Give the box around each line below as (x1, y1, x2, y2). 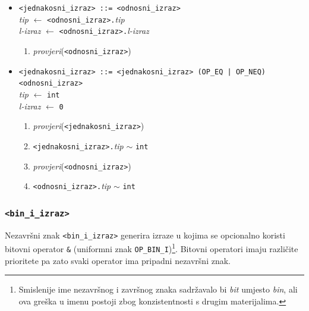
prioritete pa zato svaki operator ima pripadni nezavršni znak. (5, 254, 231, 266)
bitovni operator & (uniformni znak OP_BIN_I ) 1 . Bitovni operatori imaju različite (5, 241, 298, 255)
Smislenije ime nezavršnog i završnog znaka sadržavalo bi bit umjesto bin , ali (18, 283, 298, 296)
